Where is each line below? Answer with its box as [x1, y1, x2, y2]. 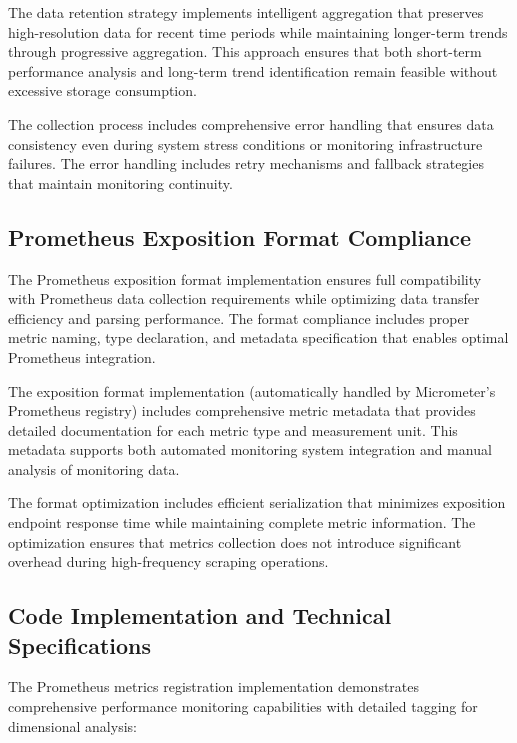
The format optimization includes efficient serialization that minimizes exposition [8, 492, 506, 513]
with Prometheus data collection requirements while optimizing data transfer [8, 288, 480, 309]
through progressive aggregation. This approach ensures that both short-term [8, 41, 482, 62]
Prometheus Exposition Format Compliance [8, 221, 472, 252]
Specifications [8, 629, 152, 660]
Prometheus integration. [8, 346, 156, 367]
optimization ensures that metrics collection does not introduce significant [8, 531, 462, 552]
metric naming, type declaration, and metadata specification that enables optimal [8, 327, 509, 348]
